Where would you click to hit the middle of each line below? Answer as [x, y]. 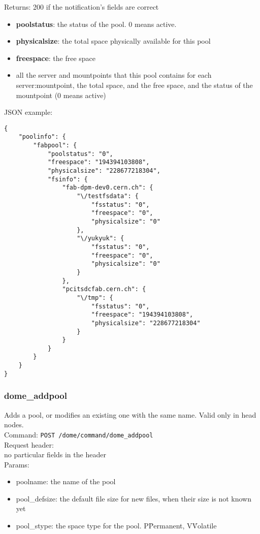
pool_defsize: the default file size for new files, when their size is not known [134, 498]
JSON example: [28, 112]
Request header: [29, 444]
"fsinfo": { [68, 179]
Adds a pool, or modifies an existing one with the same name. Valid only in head [130, 414]
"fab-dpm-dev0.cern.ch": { [108, 188]
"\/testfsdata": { [108, 196]
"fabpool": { [55, 146]
